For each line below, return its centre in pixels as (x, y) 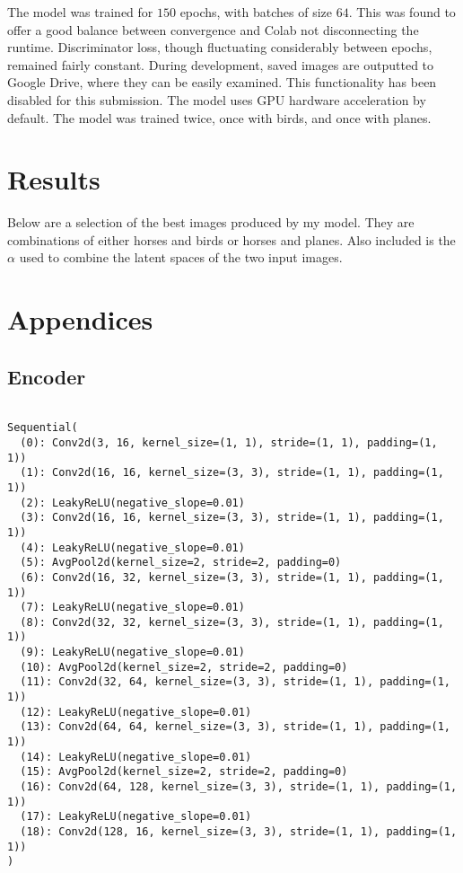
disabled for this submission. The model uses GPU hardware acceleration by (217, 99)
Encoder (47, 376)
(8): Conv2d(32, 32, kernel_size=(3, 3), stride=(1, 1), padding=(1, (232, 622)
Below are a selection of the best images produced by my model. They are (211, 222)
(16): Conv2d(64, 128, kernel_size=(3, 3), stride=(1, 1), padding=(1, (239, 787)
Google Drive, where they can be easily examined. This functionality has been (222, 82)
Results (54, 179)
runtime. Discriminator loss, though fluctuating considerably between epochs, (220, 47)
